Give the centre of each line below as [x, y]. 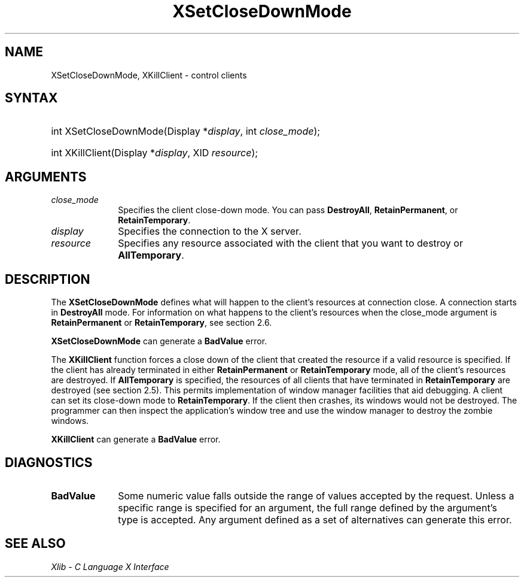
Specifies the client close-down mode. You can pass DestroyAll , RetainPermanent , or [288, 210]
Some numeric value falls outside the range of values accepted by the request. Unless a [316, 495]
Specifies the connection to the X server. [210, 231]
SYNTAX [31, 98]
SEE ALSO [35, 544]
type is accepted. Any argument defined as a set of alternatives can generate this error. [315, 519]
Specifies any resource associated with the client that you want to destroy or [290, 243]
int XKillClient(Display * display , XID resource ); [155, 153]
